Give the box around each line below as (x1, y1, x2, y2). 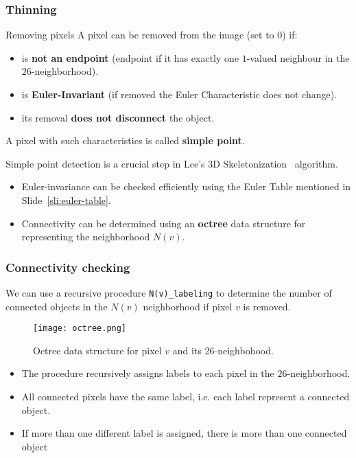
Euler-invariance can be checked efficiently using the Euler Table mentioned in (21, 179, 351, 194)
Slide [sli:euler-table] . (21, 192, 111, 207)
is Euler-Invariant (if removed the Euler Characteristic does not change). (21, 87, 337, 101)
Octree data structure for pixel (33, 343, 162, 357)
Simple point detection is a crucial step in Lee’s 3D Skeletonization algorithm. (5, 156, 338, 170)
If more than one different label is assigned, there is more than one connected (21, 426, 347, 440)
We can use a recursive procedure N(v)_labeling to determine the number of (5, 285, 332, 299)
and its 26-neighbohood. (172, 343, 274, 357)
